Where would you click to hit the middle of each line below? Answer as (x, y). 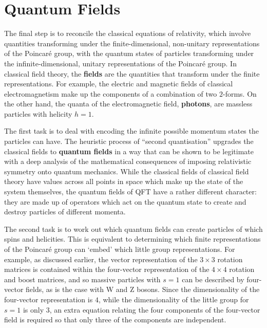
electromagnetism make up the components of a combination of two (111, 93)
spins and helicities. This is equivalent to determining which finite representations (132, 239)
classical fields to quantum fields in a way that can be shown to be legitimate (129, 151)
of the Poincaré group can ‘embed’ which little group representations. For (120, 249)
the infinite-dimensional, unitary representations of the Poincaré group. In (120, 63)
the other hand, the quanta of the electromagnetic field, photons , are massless (128, 104)
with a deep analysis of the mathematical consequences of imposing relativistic (128, 161)
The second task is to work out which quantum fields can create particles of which (133, 229)
